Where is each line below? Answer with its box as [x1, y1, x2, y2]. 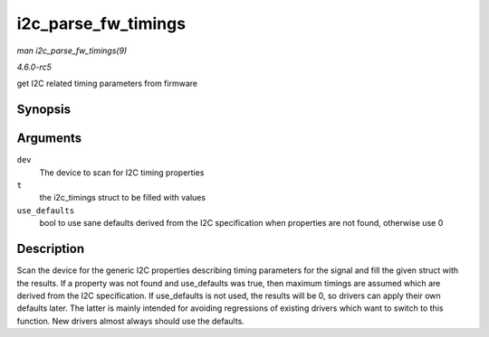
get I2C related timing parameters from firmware [16, 78, 198, 89]
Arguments [16, 131, 82, 146]
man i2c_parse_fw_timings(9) [16, 45, 128, 56]
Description [16, 241, 85, 257]
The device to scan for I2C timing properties [39, 167, 205, 178]
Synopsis [16, 102, 72, 117]
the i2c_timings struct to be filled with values [39, 192, 206, 203]
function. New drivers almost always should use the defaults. [16, 315, 244, 326]
